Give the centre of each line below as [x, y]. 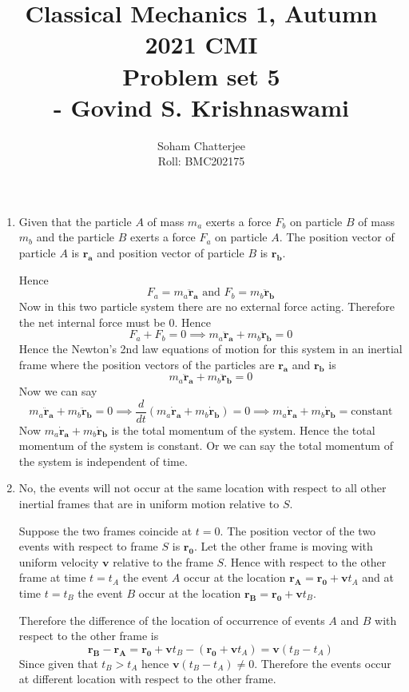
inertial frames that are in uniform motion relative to [149, 504]
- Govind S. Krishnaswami [201, 107]
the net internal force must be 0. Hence [115, 322]
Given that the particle [75, 221]
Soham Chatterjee [201, 145]
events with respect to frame [88, 546]
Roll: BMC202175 [201, 161]
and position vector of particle [171, 253]
